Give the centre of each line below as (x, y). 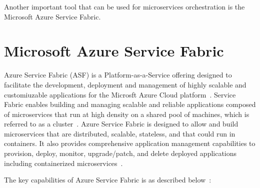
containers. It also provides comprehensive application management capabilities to (130, 143)
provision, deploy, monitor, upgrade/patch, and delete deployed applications (120, 153)
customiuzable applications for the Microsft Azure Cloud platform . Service (120, 94)
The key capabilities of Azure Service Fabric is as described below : (108, 180)
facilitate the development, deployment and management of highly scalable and (125, 84)
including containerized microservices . (63, 163)
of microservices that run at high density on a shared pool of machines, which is (127, 114)
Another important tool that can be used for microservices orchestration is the (124, 6)
